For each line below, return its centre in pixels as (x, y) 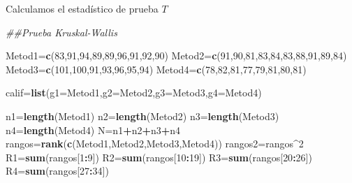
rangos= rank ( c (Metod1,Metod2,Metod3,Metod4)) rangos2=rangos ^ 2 (155, 144)
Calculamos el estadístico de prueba (82, 8)
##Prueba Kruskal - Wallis (61, 32)
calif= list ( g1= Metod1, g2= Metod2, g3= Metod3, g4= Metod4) (134, 93)
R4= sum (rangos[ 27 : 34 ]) (57, 171)
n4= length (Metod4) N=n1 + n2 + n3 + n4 (93, 130)
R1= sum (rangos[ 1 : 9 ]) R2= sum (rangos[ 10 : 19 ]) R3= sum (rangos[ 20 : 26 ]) (159, 157)
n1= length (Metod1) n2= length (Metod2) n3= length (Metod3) (142, 116)
